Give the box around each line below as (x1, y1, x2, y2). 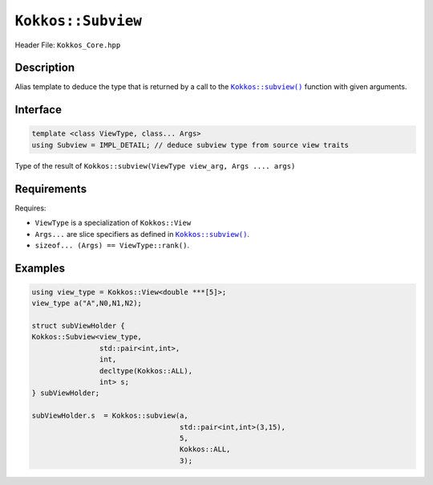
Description (14, 61, 75, 75)
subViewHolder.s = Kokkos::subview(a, (31, 411, 188, 421)
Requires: (14, 203, 47, 213)
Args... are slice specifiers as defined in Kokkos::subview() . (34, 229, 250, 238)
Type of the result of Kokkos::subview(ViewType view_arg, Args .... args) (14, 161, 296, 170)
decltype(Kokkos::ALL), (99, 366, 192, 375)
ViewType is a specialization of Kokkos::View (34, 218, 192, 228)
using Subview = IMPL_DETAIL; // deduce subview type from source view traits (31, 141, 349, 149)
